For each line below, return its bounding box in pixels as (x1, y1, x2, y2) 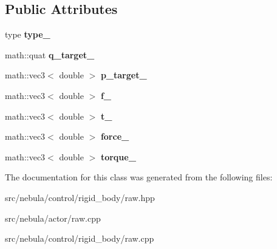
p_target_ (100, 69, 147, 81)
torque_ (100, 150, 136, 163)
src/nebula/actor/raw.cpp (5, 211, 101, 224)
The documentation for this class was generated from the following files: (5, 171, 273, 183)
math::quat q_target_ (5, 48, 95, 61)
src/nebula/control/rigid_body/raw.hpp (5, 191, 155, 203)
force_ (100, 130, 129, 143)
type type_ (5, 28, 50, 41)
